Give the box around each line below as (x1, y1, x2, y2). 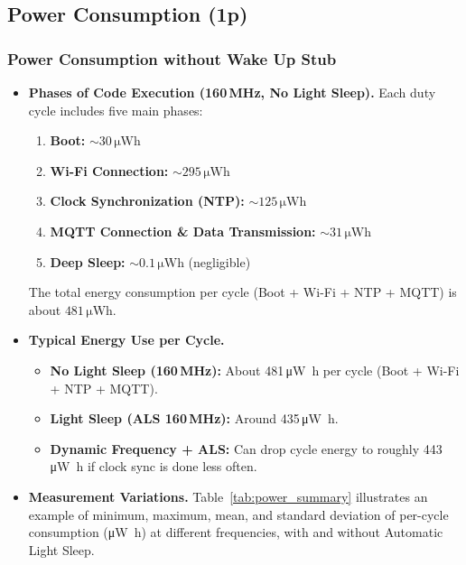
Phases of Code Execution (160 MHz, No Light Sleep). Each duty (28, 83, 436, 101)
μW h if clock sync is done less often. (50, 457, 257, 476)
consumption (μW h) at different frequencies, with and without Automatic (28, 523, 443, 542)
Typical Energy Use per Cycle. (28, 330, 225, 349)
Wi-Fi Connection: (50, 161, 169, 180)
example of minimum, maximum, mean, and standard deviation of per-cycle (28, 505, 449, 523)
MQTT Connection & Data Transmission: (50, 221, 316, 240)
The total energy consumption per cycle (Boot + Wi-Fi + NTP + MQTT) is (28, 282, 457, 301)
